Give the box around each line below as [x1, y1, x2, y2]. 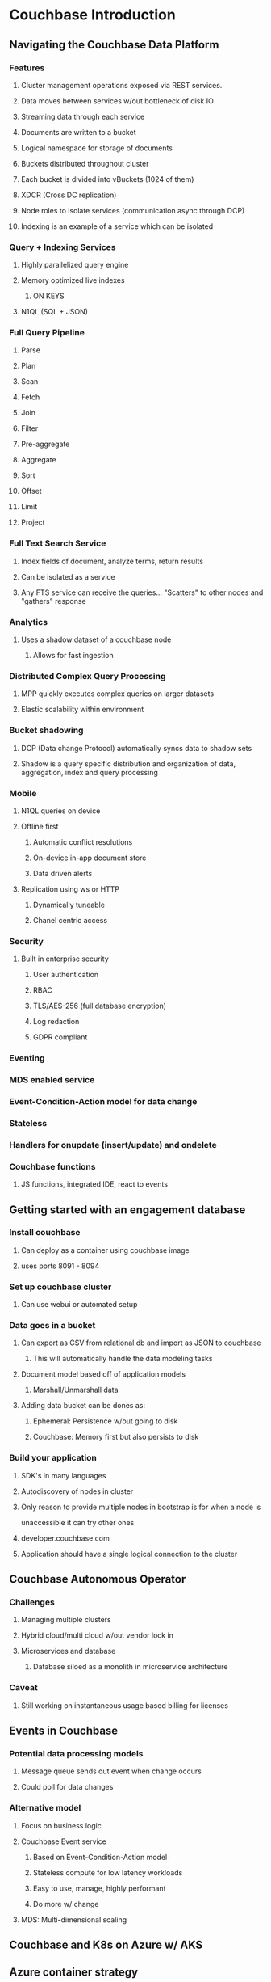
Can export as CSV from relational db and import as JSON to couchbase [20, 1338, 261, 1347]
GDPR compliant [32, 1032, 88, 1042]
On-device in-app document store [32, 853, 147, 862]
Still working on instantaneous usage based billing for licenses [20, 1700, 229, 1710]
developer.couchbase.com [20, 1533, 110, 1543]
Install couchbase [9, 1227, 81, 1238]
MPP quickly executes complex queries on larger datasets [20, 689, 215, 698]
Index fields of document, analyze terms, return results [20, 556, 204, 566]
